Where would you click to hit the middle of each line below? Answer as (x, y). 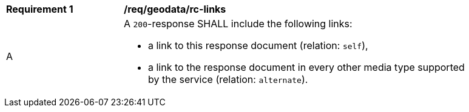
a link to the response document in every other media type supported (306, 67)
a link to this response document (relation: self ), (258, 45)
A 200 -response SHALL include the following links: (238, 24)
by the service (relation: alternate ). (228, 79)
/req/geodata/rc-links (175, 9)
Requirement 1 (40, 9)
